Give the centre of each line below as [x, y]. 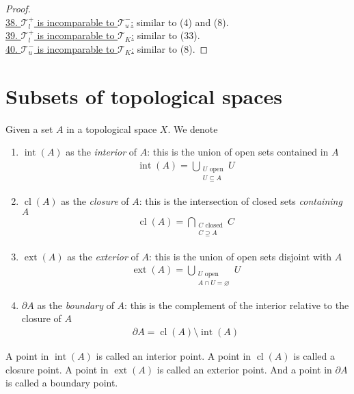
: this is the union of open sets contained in [238, 152]
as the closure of [95, 201]
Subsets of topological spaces [144, 96]
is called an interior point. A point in [174, 356]
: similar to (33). [166, 35]
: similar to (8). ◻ [170, 48]
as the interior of [101, 152]
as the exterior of [103, 256]
